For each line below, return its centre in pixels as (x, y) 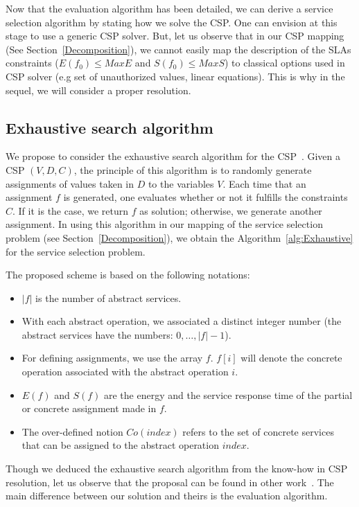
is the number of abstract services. (108, 297)
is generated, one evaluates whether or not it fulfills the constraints (205, 197)
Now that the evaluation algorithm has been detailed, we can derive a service (169, 8)
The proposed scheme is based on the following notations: (128, 275)
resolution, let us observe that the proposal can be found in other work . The (170, 482)
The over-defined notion (72, 431)
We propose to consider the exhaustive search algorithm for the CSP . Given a (173, 156)
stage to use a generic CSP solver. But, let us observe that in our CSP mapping (175, 36)
